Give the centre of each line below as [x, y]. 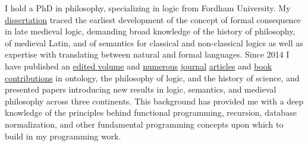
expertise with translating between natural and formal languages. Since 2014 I [147, 54]
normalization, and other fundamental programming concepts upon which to [144, 124]
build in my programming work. [63, 136]
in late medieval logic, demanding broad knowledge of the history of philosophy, [150, 31]
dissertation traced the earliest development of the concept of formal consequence [153, 19]
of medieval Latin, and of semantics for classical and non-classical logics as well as [154, 42]
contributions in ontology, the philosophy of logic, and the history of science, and [152, 77]
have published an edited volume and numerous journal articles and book [139, 66]
